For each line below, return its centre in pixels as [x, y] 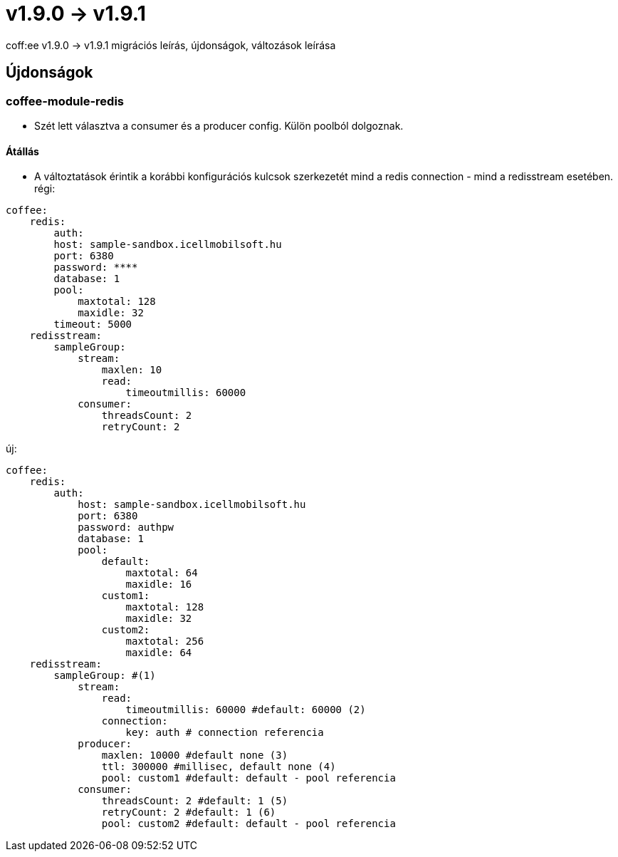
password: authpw [126, 528]
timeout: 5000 [93, 324]
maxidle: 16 [159, 585]
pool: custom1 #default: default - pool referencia [248, 778]
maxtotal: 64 [162, 573]
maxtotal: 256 [165, 642]
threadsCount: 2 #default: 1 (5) [195, 801]
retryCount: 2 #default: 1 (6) [189, 812]
